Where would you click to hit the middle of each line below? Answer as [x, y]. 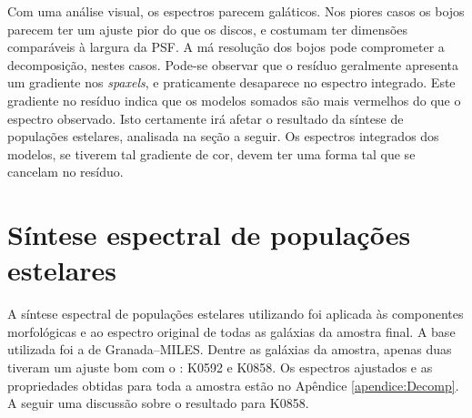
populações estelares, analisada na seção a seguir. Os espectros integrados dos [223, 136]
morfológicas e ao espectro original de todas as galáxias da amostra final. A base [231, 331]
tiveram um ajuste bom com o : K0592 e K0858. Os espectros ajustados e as [220, 367]
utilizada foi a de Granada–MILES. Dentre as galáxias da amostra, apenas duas [230, 349]
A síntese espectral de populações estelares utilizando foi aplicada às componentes [236, 314]
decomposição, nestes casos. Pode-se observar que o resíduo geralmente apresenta [233, 64]
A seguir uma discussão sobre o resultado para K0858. [158, 403]
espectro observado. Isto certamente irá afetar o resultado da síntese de [206, 118]
